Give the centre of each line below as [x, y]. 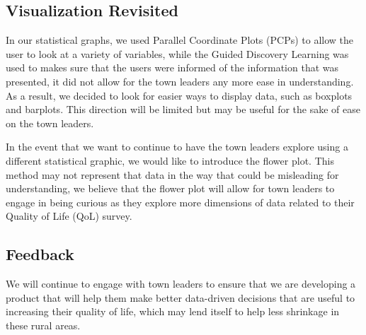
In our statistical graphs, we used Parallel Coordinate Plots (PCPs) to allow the [180, 40]
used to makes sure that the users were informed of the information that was [172, 67]
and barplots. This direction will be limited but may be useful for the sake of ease [183, 109]
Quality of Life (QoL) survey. [69, 216]
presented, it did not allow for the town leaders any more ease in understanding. [180, 81]
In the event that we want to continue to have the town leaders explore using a [177, 147]
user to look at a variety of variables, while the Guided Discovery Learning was [177, 53]
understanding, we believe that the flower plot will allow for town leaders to [170, 188]
